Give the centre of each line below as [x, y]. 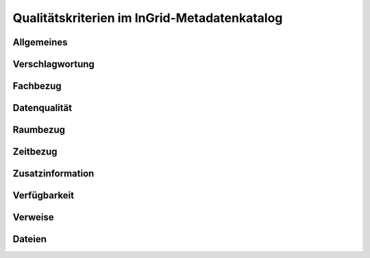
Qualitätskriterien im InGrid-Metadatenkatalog [148, 18]
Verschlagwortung [54, 64]
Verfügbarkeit [44, 196]
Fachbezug [37, 86]
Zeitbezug [35, 152]
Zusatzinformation [53, 174]
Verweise [33, 217]
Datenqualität [42, 108]
